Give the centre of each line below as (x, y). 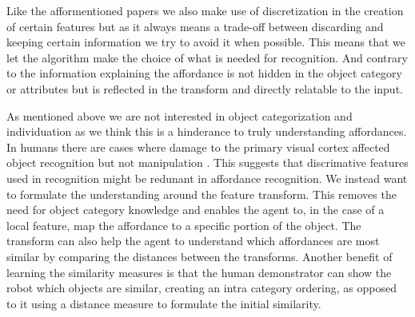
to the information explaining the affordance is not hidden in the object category (204, 73)
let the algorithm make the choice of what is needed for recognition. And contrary (207, 57)
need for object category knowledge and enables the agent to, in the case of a (196, 210)
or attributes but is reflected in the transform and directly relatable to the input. (205, 88)
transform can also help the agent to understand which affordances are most (193, 241)
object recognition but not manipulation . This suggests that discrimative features (207, 162)
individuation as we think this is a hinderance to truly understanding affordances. (207, 131)
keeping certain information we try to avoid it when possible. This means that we (206, 42)
